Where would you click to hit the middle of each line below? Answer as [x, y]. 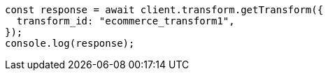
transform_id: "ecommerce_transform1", [126, 21]
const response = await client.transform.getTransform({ [164, 10]
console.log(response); [70, 43]
